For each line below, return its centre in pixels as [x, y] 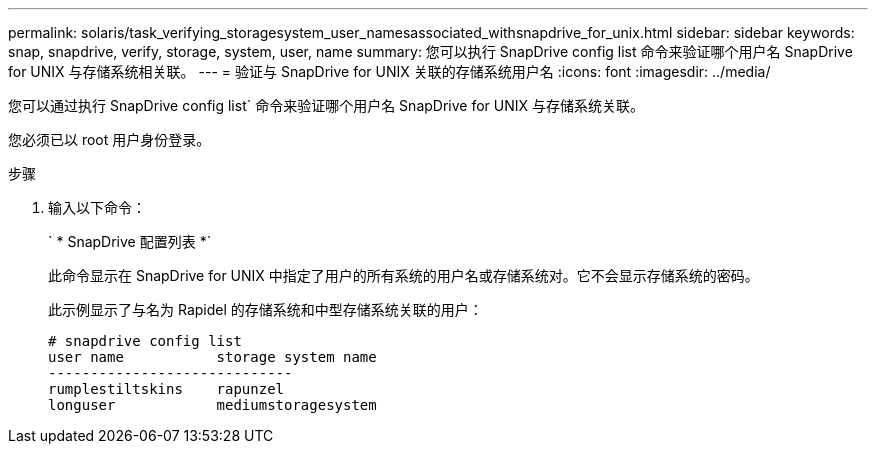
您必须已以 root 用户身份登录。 [109, 139]
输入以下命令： [97, 207]
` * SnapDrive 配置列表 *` [130, 241]
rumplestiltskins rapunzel [166, 389]
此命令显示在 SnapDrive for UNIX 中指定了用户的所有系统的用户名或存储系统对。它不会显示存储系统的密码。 [403, 275]
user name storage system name [212, 357]
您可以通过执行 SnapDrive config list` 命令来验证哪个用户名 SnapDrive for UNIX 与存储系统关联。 [326, 105]
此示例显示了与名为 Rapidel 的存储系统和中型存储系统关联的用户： [265, 309]
